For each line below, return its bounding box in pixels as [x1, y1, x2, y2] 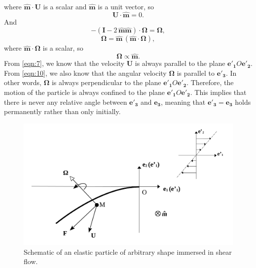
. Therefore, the [186, 77, 234, 88]
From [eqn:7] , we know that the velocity [4, 58, 125, 68]
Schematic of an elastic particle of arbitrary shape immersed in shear [24, 246, 232, 257]
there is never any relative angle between [4, 96, 127, 107]
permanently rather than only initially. [4, 106, 121, 117]
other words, [4, 77, 41, 88]
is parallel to [177, 67, 215, 78]
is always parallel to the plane [135, 58, 225, 68]
